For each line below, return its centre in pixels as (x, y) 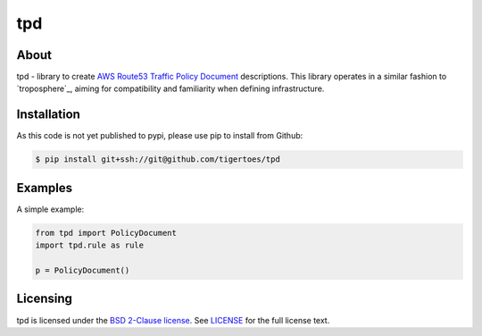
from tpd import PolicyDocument (106, 233)
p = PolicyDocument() (83, 270)
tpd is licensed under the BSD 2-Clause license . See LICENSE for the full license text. (173, 320)
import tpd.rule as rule (90, 245)
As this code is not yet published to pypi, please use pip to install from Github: (160, 136)
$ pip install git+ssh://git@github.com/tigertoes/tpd (158, 160)
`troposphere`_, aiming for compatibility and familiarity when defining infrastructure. (170, 88)
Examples (45, 188)
